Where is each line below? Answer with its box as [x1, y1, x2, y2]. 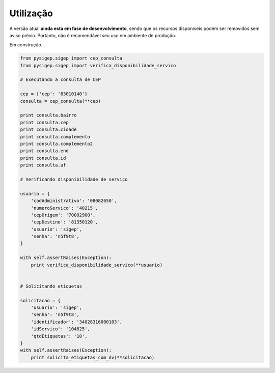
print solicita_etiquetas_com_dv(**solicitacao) [31, 354, 155, 360]
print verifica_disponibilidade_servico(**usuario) [31, 262, 163, 268]
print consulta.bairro [20, 112, 77, 118]
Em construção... [9, 42, 45, 48]
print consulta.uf [20, 162, 66, 168]
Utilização [9, 8, 53, 19]
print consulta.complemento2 [20, 141, 93, 147]
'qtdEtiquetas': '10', [31, 333, 88, 339]
